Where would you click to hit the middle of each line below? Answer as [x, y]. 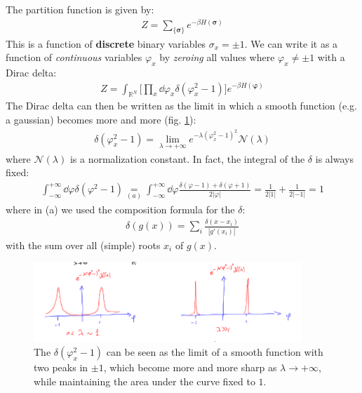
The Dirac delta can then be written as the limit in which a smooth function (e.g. [181, 106]
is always [334, 158]
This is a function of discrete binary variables [106, 43]
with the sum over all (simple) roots [83, 245]
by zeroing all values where [217, 57]
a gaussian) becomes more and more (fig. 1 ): [101, 119]
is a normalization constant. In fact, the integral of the [187, 158]
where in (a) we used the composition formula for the [120, 209]
